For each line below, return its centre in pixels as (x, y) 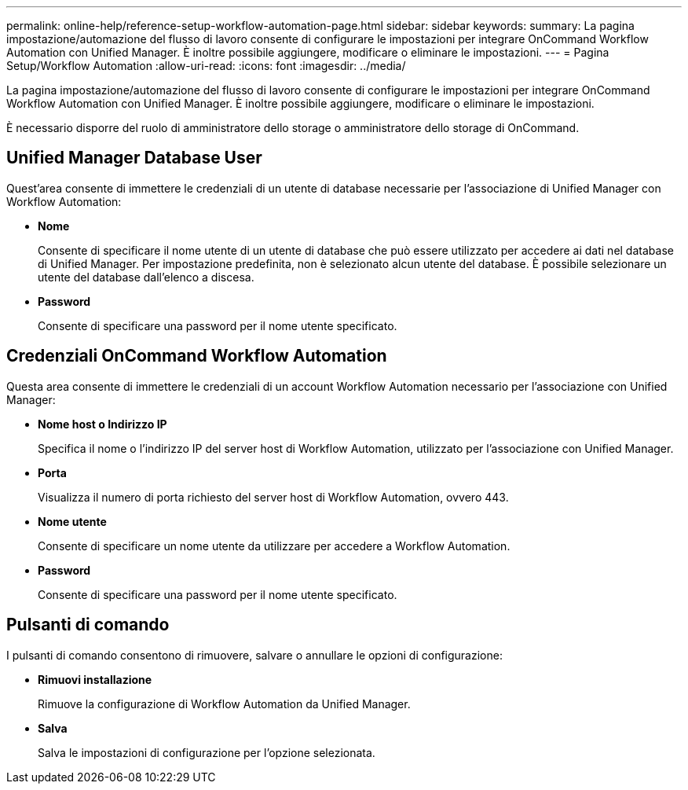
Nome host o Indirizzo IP (102, 424)
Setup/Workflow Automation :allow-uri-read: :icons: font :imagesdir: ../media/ (206, 66)
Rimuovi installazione (95, 679)
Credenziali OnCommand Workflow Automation (197, 356)
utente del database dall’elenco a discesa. (146, 277)
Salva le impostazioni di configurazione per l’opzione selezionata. (207, 752)
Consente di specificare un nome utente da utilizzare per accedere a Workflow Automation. (274, 546)
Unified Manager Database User (134, 158)
